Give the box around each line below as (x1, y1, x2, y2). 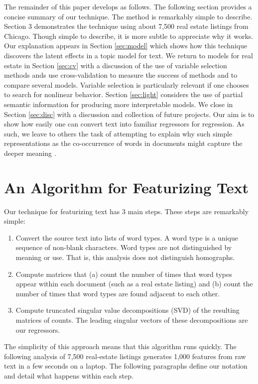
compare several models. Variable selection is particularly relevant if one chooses (4, 79, 249, 90)
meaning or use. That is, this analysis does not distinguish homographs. (15, 252, 235, 262)
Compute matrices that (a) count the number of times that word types (15, 268, 232, 279)
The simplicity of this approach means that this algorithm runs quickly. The (4, 341, 237, 352)
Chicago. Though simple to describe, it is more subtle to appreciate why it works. (4, 30, 254, 41)
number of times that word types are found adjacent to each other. (15, 288, 220, 298)
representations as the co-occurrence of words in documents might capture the (4, 138, 243, 148)
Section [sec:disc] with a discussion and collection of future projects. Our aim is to (4, 109, 255, 119)
